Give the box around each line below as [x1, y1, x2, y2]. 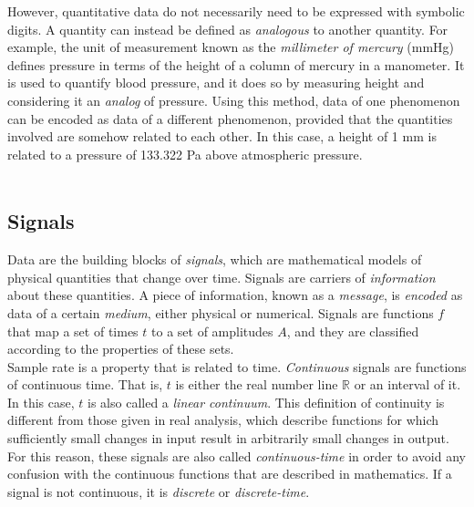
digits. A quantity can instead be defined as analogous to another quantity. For [7, 19, 448, 38]
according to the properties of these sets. [7, 339, 234, 358]
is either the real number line [175, 375, 338, 394]
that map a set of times [7, 321, 139, 340]
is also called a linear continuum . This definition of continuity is [88, 392, 445, 411]
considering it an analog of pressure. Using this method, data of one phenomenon [7, 90, 460, 109]
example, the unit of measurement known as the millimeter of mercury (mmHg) [7, 37, 455, 57]
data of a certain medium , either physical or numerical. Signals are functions [7, 303, 434, 322]
